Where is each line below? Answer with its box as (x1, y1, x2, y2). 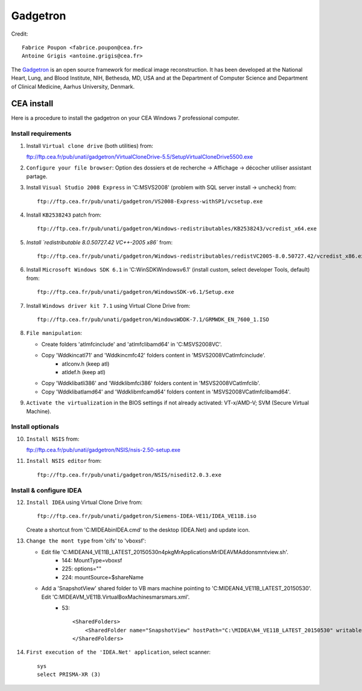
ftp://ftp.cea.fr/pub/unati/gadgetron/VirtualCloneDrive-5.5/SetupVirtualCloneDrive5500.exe (26, 153, 253, 160)
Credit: (11, 30, 28, 37)
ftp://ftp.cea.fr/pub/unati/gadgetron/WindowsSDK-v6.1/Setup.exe (37, 288, 235, 296)
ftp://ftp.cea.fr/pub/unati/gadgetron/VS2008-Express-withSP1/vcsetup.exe (37, 198, 263, 205)
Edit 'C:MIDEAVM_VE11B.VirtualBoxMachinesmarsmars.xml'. (41, 593, 190, 600)
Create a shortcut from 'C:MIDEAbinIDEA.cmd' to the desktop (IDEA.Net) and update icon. (26, 526, 250, 533)
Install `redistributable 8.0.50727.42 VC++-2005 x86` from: (26, 238, 173, 246)
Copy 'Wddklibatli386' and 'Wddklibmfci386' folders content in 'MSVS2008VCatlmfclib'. (41, 380, 261, 387)
